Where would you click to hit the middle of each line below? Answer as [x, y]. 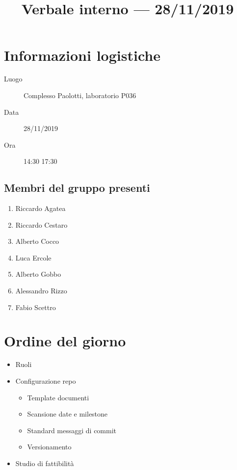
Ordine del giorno [65, 341]
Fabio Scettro [36, 307]
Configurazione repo [46, 380]
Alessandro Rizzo [41, 291]
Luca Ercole [33, 257]
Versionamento [49, 447]
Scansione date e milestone [67, 414]
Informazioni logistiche [82, 55]
